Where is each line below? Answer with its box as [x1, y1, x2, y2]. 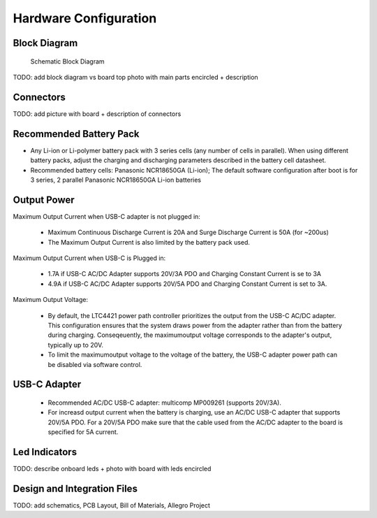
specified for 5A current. [47, 428, 119, 436]
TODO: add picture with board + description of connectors [13, 109, 182, 118]
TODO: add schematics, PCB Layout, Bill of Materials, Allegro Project [13, 501, 211, 510]
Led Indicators [13, 446, 77, 458]
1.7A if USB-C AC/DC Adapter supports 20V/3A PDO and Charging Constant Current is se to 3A [47, 270, 321, 278]
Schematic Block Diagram [30, 57, 105, 66]
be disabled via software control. [47, 360, 142, 368]
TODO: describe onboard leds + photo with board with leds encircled [13, 465, 212, 473]
